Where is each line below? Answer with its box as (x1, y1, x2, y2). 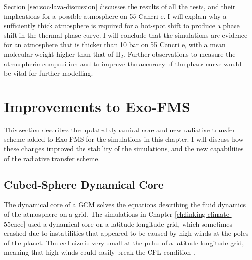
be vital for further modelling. (4, 68, 93, 78)
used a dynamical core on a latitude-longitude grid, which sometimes (27, 218, 233, 228)
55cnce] (4, 218, 26, 228)
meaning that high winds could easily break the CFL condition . (4, 247, 195, 257)
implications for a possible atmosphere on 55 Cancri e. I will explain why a (4, 11, 227, 21)
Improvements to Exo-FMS (4, 96, 190, 116)
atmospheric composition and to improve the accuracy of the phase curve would (4, 58, 242, 68)
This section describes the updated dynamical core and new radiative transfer (4, 124, 235, 134)
